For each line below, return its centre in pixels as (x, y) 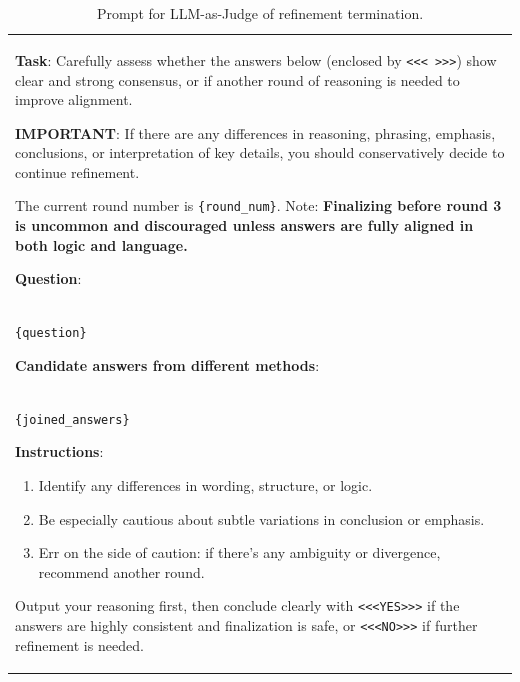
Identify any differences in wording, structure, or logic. (205, 484)
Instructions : (59, 451)
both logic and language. (101, 244)
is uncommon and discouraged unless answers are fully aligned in (244, 225)
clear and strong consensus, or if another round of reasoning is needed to (237, 79)
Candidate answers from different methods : (167, 364)
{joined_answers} (72, 419)
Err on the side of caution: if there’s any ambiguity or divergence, (239, 552)
